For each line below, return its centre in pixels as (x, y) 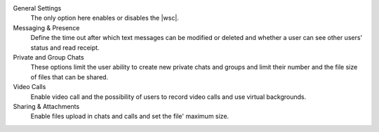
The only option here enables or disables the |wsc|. (105, 18)
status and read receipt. (65, 47)
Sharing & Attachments (46, 106)
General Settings (37, 8)
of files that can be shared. (69, 77)
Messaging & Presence (46, 27)
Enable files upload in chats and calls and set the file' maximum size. (130, 117)
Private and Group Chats (48, 57)
